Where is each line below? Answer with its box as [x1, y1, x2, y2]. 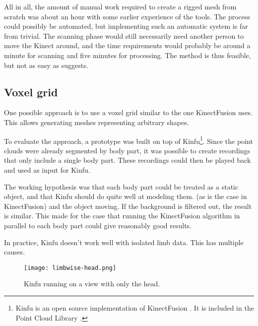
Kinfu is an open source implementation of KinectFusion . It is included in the [15, 302, 254, 313]
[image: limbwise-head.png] [24, 264, 117, 271]
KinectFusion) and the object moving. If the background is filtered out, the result [4, 200, 252, 211]
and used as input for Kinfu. [4, 164, 90, 175]
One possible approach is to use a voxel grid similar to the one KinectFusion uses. [4, 107, 253, 118]
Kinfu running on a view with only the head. [24, 278, 160, 289]
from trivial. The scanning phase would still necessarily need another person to [4, 30, 244, 41]
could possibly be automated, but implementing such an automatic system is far [4, 21, 248, 31]
